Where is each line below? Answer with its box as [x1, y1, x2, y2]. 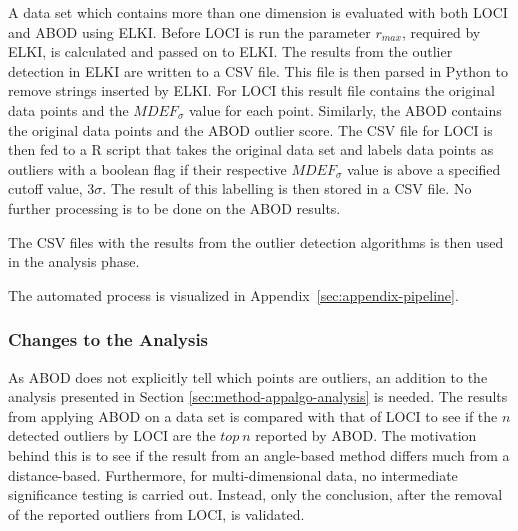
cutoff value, [8, 178, 83, 199]
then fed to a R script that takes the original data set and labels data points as [8, 139, 494, 160]
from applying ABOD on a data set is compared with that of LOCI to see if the [8, 405, 498, 426]
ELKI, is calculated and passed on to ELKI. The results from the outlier [8, 41, 453, 62]
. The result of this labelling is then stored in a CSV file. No [102, 178, 472, 199]
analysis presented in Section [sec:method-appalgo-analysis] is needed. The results [8, 386, 508, 407]
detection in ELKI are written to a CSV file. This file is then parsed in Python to [8, 60, 508, 81]
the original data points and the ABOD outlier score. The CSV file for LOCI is [8, 119, 493, 140]
